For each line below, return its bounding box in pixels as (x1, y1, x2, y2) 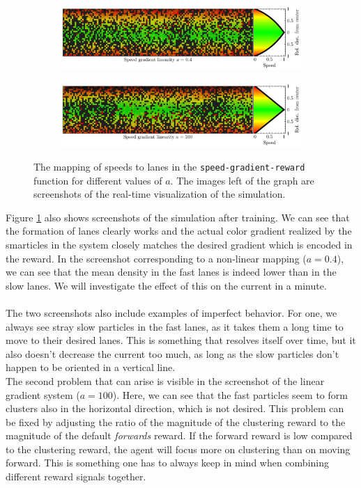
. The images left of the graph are (170, 173, 314, 187)
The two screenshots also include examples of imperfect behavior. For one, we (6, 305, 337, 320)
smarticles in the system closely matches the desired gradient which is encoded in (6, 237, 353, 251)
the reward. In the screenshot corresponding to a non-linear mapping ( (6, 251, 307, 265)
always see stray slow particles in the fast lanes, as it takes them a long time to (6, 319, 344, 333)
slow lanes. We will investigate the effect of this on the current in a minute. (6, 278, 327, 292)
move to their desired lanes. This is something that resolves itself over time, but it (6, 333, 356, 347)
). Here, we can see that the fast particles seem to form (112, 387, 348, 402)
